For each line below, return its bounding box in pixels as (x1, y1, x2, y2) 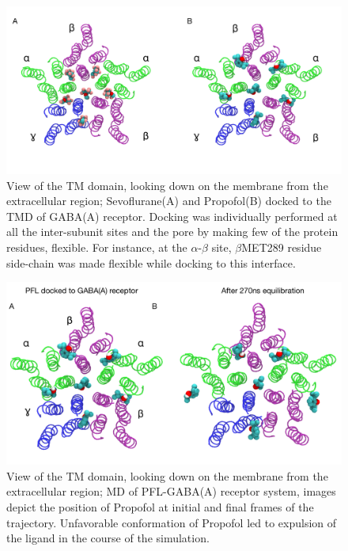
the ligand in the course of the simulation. (6, 530, 210, 546)
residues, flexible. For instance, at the (6, 238, 187, 255)
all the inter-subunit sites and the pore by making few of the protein (6, 223, 339, 240)
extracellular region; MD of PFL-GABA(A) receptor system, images (6, 483, 336, 500)
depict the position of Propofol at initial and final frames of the (6, 498, 314, 515)
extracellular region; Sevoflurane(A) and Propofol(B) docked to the (6, 192, 331, 209)
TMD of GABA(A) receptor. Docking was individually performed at (6, 207, 338, 224)
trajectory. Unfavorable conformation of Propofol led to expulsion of (6, 514, 337, 530)
